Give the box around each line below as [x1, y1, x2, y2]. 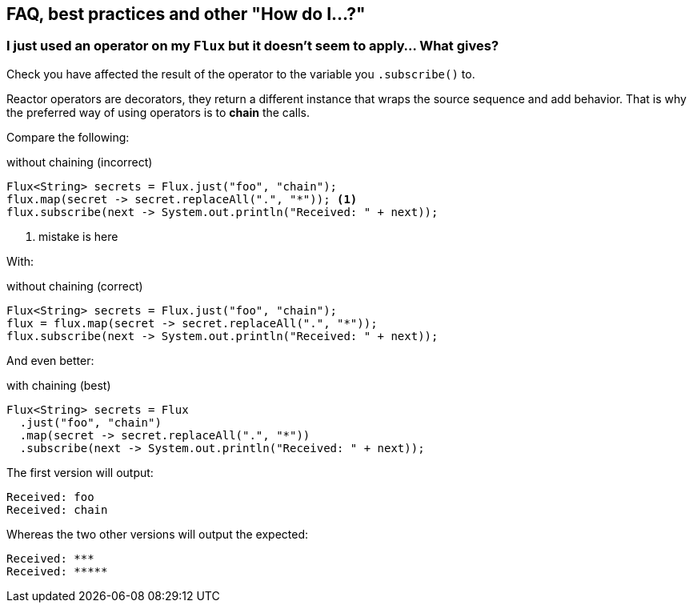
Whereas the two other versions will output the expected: [6, 527, 309, 541]
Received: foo [6, 490, 94, 503]
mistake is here [38, 229, 118, 243]
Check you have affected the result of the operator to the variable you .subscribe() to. [6, 66, 475, 81]
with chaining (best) [6, 378, 111, 392]
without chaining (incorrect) [6, 154, 153, 169]
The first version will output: [6, 465, 154, 479]
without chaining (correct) [6, 278, 143, 293]
